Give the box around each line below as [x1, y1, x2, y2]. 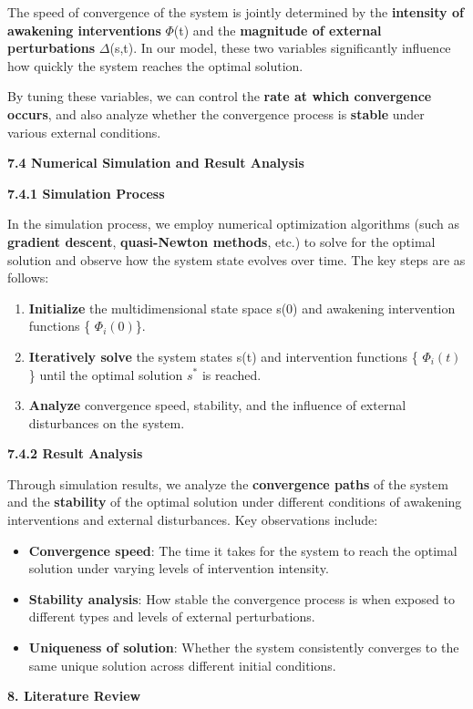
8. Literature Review [7, 686, 141, 705]
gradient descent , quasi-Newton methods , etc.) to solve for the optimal [7, 231, 436, 251]
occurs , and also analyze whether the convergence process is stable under [7, 104, 425, 123]
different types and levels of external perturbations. [28, 607, 315, 626]
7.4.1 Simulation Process [7, 183, 165, 202]
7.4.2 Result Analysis [7, 444, 143, 463]
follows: [7, 268, 49, 287]
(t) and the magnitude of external [173, 20, 382, 39]
